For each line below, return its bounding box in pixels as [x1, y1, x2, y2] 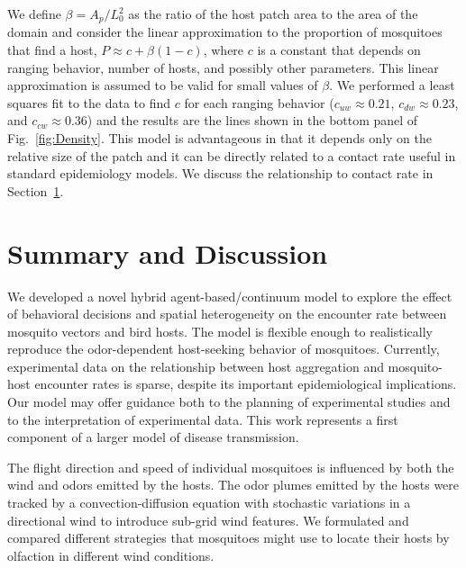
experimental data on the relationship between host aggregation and [7, 356, 384, 375]
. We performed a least [329, 76, 455, 95]
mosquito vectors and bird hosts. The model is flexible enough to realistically [7, 321, 433, 340]
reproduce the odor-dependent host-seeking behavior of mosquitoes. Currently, [7, 339, 440, 358]
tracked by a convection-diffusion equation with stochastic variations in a [7, 493, 411, 512]
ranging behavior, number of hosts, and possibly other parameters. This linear [7, 58, 439, 77]
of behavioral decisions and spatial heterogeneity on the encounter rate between [7, 304, 447, 323]
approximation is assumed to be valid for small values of [7, 76, 318, 95]
